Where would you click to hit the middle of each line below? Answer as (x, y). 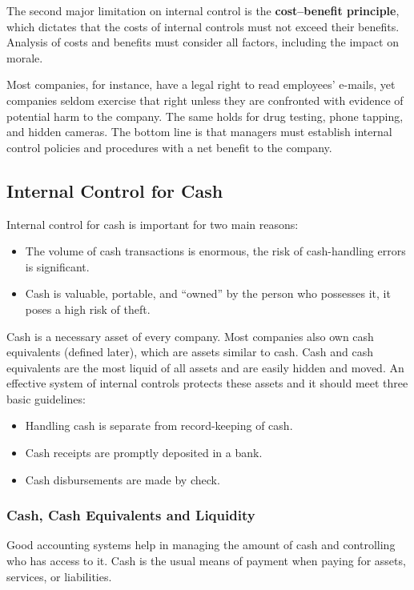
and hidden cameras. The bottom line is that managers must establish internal (199, 132)
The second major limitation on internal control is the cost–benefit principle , (203, 10)
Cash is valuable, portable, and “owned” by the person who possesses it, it (208, 293)
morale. (25, 57)
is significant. (57, 266)
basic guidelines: (46, 398)
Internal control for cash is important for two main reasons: (153, 224)
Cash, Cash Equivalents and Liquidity (131, 515)
